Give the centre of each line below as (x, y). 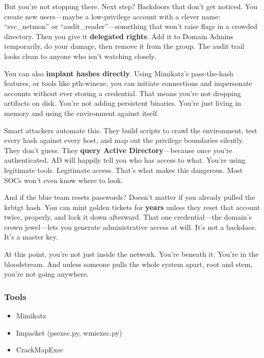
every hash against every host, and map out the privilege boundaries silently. (124, 140)
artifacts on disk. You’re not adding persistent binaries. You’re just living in (123, 103)
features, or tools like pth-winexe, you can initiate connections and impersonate (128, 83)
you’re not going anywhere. (46, 274)
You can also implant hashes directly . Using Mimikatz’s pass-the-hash (119, 73)
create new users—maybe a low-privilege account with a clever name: (112, 16)
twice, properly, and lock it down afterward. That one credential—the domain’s (128, 217)
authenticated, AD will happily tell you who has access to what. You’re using (125, 160)
